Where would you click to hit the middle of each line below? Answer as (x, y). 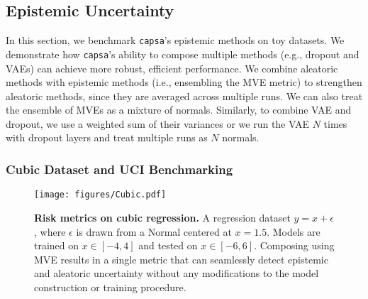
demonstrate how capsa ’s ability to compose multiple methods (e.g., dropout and (183, 54)
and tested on (168, 245)
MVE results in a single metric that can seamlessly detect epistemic (181, 259)
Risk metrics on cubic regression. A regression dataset (162, 217)
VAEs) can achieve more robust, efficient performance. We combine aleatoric (172, 68)
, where (50, 231)
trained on (57, 245)
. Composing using (294, 245)
